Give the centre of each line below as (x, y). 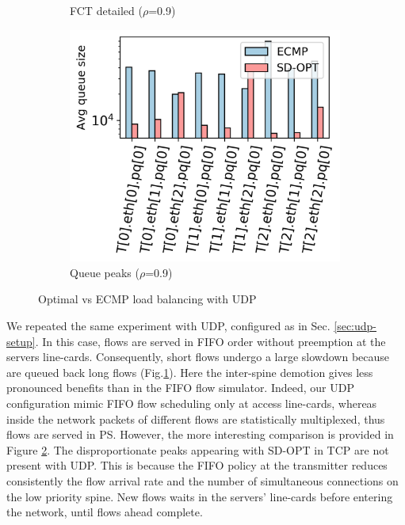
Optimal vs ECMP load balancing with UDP (147, 299)
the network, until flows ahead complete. (105, 512)
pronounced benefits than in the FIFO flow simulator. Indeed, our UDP (180, 388)
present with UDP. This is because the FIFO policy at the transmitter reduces (197, 465)
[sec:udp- (355, 326)
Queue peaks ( (105, 272)
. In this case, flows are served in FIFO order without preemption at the (210, 341)
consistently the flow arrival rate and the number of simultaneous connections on (202, 480)
